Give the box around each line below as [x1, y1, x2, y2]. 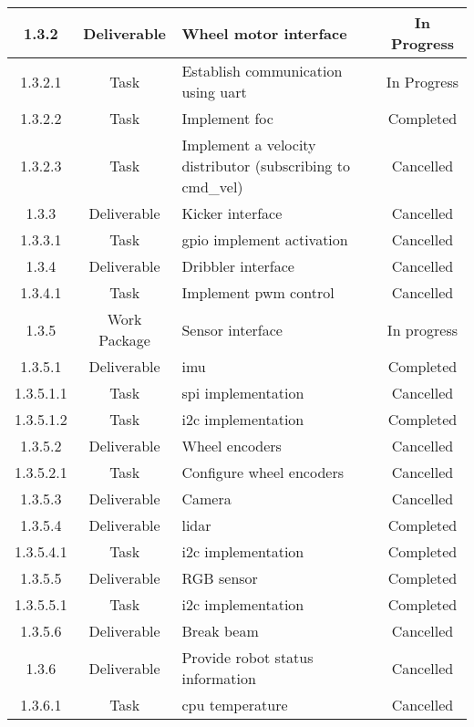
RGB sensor [181, 567, 258, 588]
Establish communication [181, 60, 343, 81]
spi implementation [181, 382, 304, 403]
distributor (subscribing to [181, 155, 350, 176]
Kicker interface [181, 203, 283, 223]
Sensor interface [181, 318, 283, 340]
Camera [181, 488, 232, 509]
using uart [181, 81, 247, 102]
